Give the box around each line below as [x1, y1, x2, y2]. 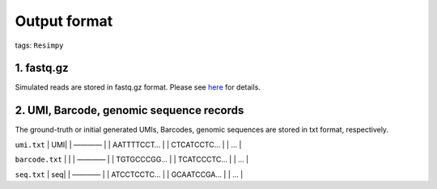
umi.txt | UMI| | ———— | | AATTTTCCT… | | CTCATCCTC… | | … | [15, 140, 242, 149]
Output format [15, 12, 113, 30]
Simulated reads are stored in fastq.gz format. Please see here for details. [15, 82, 261, 92]
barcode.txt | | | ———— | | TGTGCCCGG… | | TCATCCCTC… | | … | [15, 154, 249, 165]
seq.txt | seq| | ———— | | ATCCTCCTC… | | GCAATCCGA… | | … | [15, 170, 244, 179]
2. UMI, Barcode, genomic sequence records [15, 103, 244, 117]
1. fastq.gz [15, 61, 69, 75]
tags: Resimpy [15, 40, 64, 50]
